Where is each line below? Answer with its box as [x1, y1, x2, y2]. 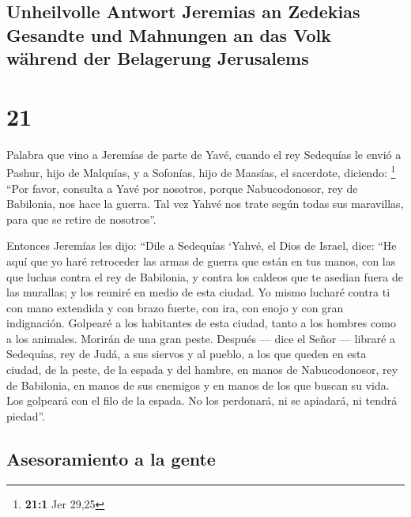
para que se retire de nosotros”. [6, 210, 156, 227]
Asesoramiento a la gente [6, 446, 216, 470]
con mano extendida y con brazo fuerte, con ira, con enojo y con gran [6, 299, 344, 315]
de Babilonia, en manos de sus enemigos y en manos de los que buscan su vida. [6, 376, 390, 393]
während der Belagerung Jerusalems [6, 46, 309, 70]
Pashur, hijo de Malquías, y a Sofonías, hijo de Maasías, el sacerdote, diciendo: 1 [6, 162, 396, 180]
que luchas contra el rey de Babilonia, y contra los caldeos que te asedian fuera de [6, 268, 403, 285]
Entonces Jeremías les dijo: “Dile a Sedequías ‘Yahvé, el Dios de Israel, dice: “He [6, 237, 397, 254]
